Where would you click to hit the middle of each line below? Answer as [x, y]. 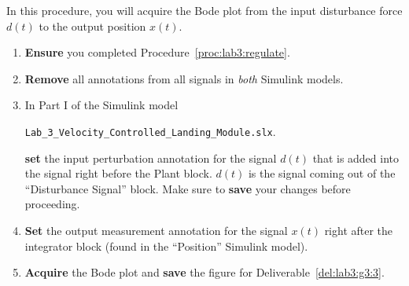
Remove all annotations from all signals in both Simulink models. [184, 78]
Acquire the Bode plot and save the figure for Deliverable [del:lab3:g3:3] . [204, 272]
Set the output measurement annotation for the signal [156, 230]
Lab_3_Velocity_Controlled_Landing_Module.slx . [150, 131]
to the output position [92, 26]
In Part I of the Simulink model [101, 105]
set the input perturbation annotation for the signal [151, 158]
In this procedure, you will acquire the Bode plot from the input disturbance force [204, 10]
